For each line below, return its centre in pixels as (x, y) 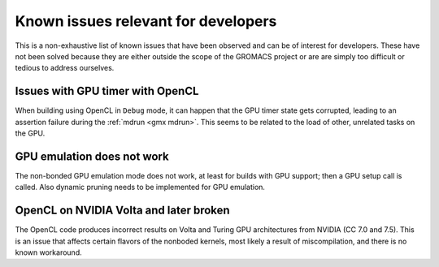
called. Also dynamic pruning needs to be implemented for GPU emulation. (140, 187)
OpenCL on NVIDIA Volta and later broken (123, 211)
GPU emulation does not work (92, 156)
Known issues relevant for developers (146, 21)
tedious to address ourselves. (65, 68)
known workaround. (48, 252)
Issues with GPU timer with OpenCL (107, 91)
